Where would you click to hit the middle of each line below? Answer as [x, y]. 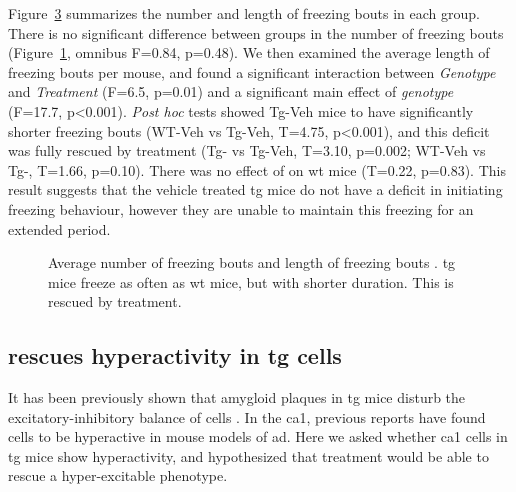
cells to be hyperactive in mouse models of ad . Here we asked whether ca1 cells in [258, 436]
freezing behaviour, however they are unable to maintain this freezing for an [241, 208]
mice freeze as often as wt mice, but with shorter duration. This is [251, 281]
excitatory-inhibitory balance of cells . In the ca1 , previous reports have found [247, 416]
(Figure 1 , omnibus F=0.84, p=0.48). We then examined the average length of [249, 52]
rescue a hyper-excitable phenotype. [118, 475]
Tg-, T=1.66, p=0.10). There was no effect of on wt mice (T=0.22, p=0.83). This [257, 169]
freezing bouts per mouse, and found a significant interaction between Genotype [252, 71]
